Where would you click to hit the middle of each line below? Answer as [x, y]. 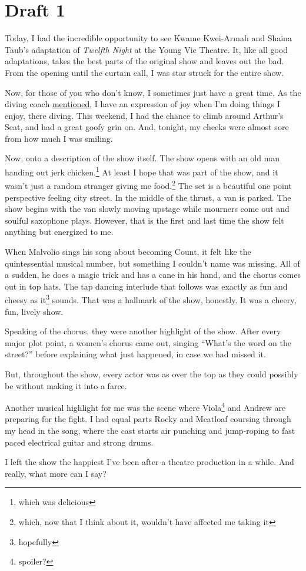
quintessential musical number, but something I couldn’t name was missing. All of [152, 263]
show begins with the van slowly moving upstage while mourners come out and [147, 209]
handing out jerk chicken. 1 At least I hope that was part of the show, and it [142, 171]
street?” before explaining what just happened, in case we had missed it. [135, 354]
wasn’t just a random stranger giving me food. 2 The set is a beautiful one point [148, 185]
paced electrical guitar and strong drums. [79, 442]
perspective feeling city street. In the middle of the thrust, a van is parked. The [148, 197]
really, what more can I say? [56, 473]
